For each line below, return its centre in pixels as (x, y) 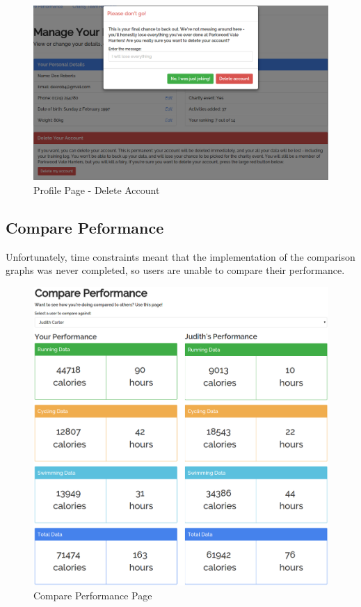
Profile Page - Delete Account (97, 189)
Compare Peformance (85, 227)
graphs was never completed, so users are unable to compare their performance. (175, 270)
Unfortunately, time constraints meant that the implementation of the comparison (180, 256)
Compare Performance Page (93, 595)
